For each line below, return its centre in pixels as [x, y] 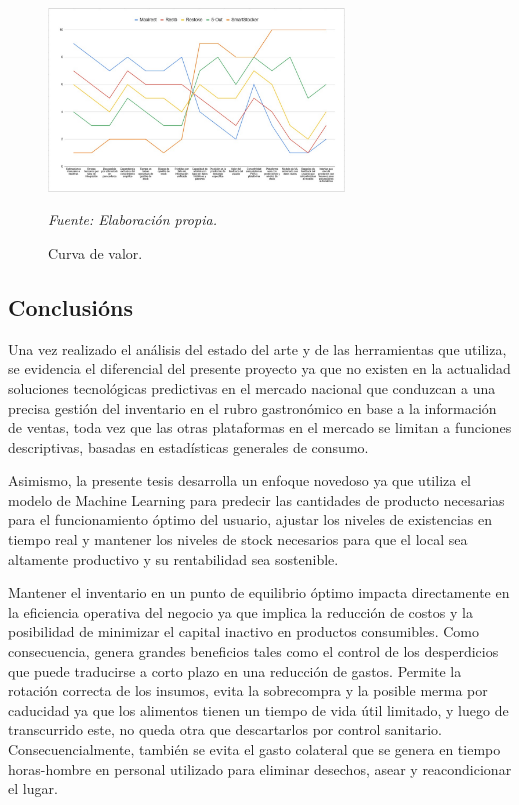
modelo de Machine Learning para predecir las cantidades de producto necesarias [256, 499]
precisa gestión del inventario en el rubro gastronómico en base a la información [252, 407]
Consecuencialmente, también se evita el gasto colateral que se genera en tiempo [254, 749]
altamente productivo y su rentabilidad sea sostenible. [173, 558]
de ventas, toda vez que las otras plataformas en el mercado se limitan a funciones [260, 427]
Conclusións [71, 306]
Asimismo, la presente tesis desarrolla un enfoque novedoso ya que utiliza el [240, 480]
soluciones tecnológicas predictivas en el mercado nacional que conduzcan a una [252, 387]
